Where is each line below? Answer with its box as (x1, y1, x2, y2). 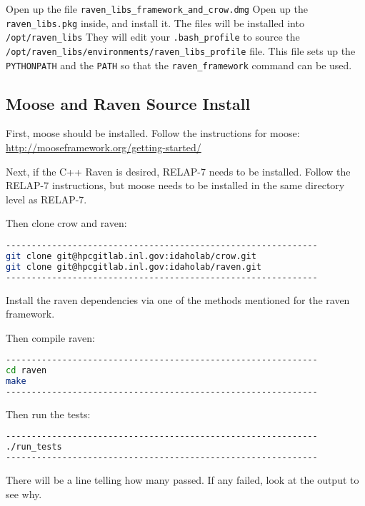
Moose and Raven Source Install (6, 92, 251, 114)
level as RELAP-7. (6, 191, 87, 206)
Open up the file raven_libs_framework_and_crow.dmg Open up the (6, 1, 308, 16)
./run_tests (6, 442, 62, 452)
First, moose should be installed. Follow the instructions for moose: (6, 126, 300, 141)
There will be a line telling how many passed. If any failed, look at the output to (6, 472, 359, 487)
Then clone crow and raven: (6, 216, 127, 231)
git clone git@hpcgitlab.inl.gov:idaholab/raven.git (6, 261, 261, 272)
